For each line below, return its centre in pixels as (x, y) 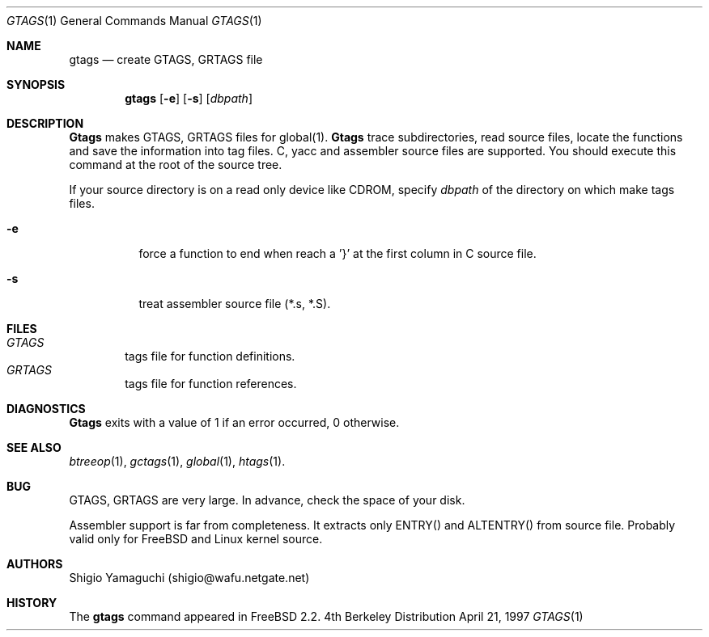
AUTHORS (35, 564)
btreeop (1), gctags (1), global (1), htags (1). (177, 461)
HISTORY (32, 603)
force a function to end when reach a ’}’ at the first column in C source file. (338, 253)
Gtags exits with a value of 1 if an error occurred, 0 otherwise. (234, 422)
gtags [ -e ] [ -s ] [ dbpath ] (189, 98)
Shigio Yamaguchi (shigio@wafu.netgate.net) (189, 578)
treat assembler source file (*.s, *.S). (235, 304)
